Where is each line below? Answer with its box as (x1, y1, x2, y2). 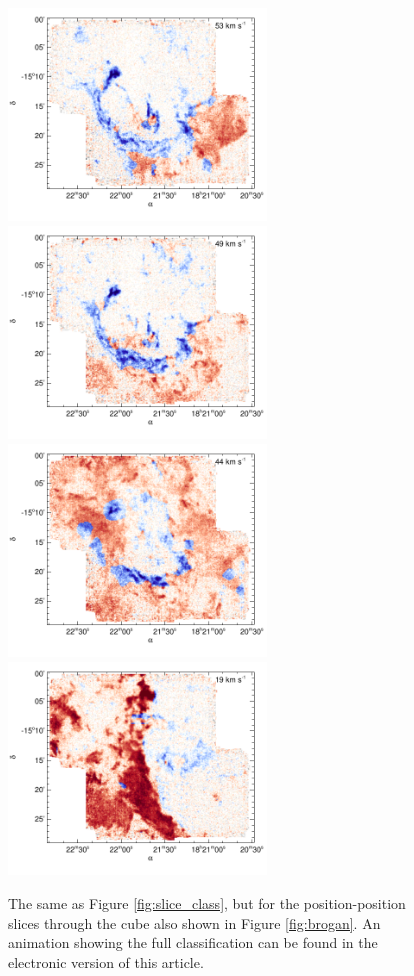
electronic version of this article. (8, 951, 204, 972)
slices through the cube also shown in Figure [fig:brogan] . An (8, 912, 381, 933)
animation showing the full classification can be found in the (8, 932, 378, 953)
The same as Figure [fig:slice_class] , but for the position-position (8, 892, 406, 913)
